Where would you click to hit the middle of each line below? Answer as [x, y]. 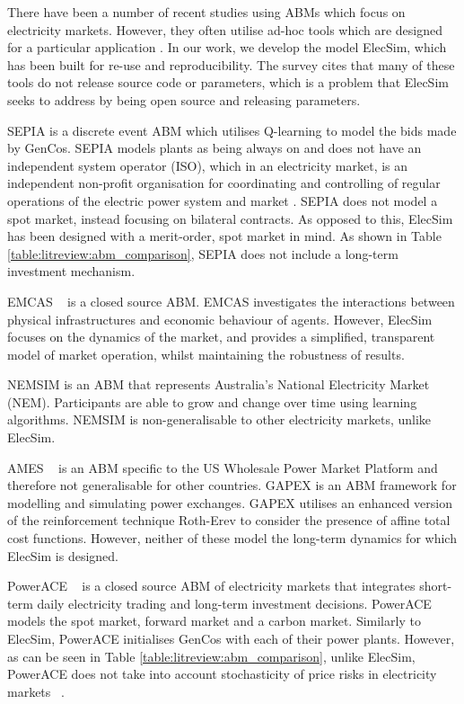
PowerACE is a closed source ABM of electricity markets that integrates [211, 586]
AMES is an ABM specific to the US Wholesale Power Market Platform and [223, 467]
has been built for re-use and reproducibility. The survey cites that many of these [231, 64]
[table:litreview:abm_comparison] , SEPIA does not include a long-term [203, 253]
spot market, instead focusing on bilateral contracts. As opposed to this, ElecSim [230, 218]
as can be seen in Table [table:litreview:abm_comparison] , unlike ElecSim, [211, 656]
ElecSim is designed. [63, 555]
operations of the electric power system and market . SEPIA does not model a [223, 200]
